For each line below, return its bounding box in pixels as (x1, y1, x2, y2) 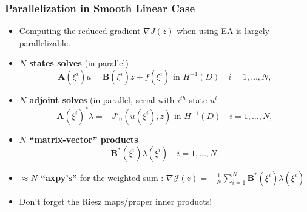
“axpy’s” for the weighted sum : (40, 171, 164, 183)
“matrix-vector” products (29, 133, 138, 146)
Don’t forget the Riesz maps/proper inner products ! (19, 194, 212, 207)
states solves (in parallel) (29, 56, 129, 69)
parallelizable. (19, 36, 70, 49)
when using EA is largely (177, 24, 269, 37)
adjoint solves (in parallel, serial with (29, 94, 175, 106)
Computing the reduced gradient (19, 24, 141, 37)
